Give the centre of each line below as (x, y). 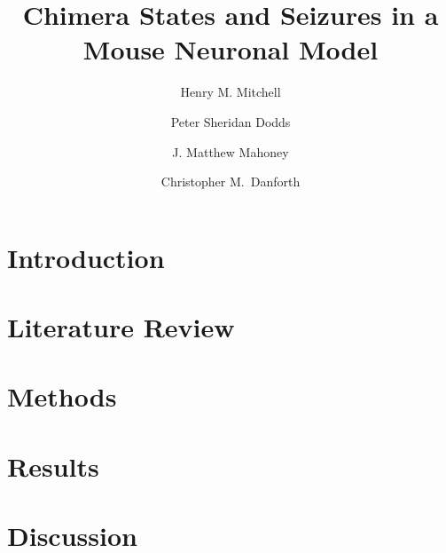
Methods (62, 396)
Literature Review (121, 327)
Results (53, 466)
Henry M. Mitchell (231, 92)
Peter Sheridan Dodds (231, 121)
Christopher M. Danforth (231, 182)
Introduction (86, 257)
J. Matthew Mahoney (231, 151)
